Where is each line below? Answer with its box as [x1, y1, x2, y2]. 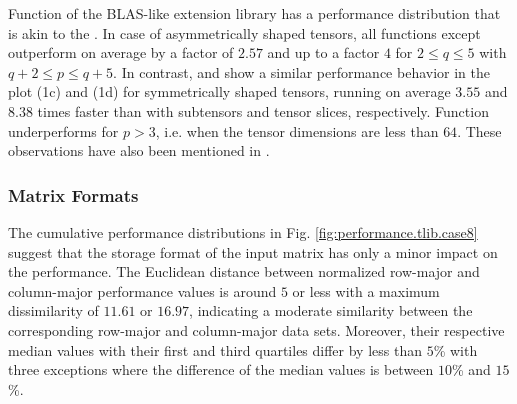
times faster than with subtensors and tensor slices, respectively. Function [37, 100, 489, 121]
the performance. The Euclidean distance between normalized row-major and [8, 261, 480, 282]
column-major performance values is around [8, 280, 277, 301]
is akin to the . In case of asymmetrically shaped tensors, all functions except [8, 22, 481, 43]
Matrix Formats [8, 182, 139, 207]
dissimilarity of [8, 300, 99, 321]
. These [457, 120, 502, 141]
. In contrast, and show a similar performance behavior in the [113, 61, 490, 82]
